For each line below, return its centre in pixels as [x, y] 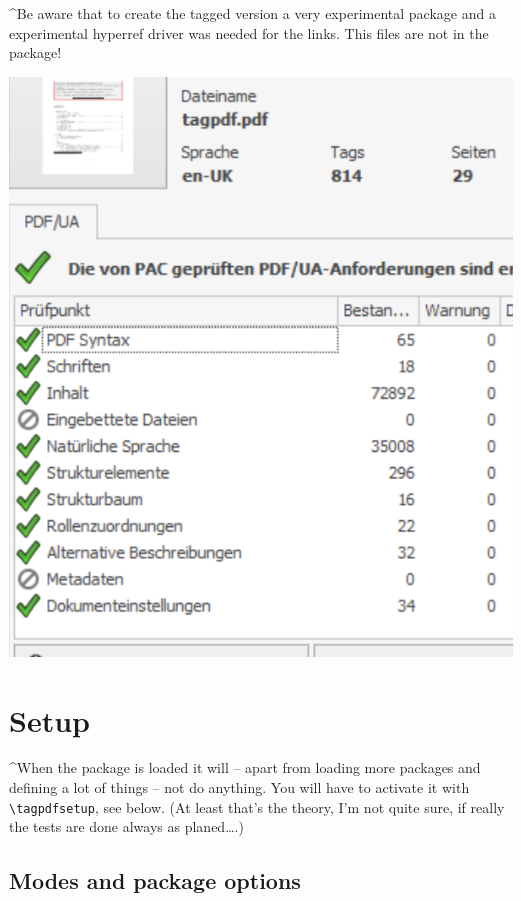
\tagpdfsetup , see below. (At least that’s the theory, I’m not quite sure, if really [257, 806]
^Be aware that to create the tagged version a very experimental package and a [252, 13]
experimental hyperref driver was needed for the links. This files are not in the [249, 32]
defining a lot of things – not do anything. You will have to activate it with [239, 787]
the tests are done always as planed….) [126, 826]
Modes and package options [155, 880]
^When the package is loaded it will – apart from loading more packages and [245, 767]
